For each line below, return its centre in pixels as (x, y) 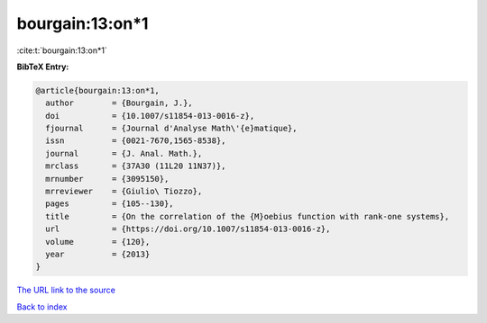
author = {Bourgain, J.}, (119, 103)
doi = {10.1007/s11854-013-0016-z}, (150, 116)
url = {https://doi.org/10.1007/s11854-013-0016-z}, (188, 229)
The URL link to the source (66, 290)
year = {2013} (98, 254)
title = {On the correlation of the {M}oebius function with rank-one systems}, (248, 216)
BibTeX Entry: (43, 67)
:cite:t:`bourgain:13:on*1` (62, 50)
